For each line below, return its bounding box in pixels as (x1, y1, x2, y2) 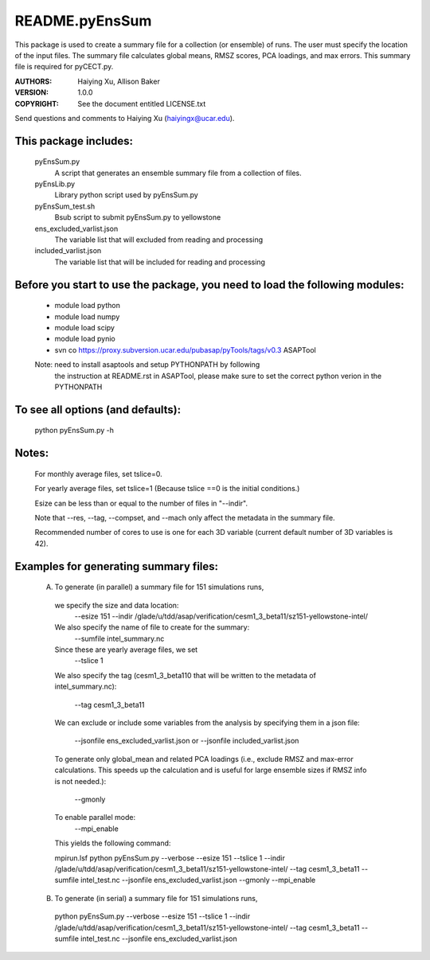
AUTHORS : (14, 76, 53, 86)
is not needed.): (54, 776, 107, 786)
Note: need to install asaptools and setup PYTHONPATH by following (34, 360, 260, 369)
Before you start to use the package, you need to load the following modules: (14, 278, 405, 291)
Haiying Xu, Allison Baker (77, 76, 161, 86)
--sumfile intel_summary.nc (74, 634, 165, 643)
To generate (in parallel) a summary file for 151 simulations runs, (54, 582, 264, 592)
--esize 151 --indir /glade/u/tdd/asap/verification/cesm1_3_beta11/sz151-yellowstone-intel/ (74, 611, 368, 621)
